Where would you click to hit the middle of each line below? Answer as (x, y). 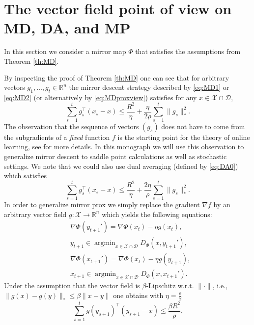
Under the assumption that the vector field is (72, 285)
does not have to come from (203, 126)
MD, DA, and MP (67, 28)
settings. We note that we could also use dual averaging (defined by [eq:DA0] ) (121, 166)
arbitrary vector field (35, 214)
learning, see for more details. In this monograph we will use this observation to (124, 147)
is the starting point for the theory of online (184, 137)
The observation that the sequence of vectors (71, 126)
